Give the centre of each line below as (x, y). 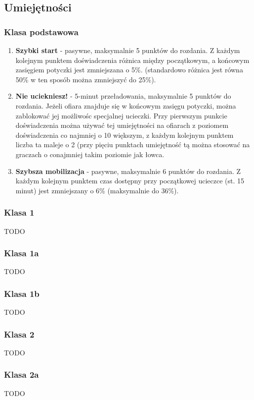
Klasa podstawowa (41, 31)
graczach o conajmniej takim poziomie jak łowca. (90, 154)
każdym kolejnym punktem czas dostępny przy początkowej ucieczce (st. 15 (130, 181)
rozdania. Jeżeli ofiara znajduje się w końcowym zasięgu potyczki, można (126, 105)
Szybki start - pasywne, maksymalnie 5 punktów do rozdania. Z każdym (128, 50)
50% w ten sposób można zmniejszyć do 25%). (86, 79)
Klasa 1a (21, 253)
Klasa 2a (21, 374)
